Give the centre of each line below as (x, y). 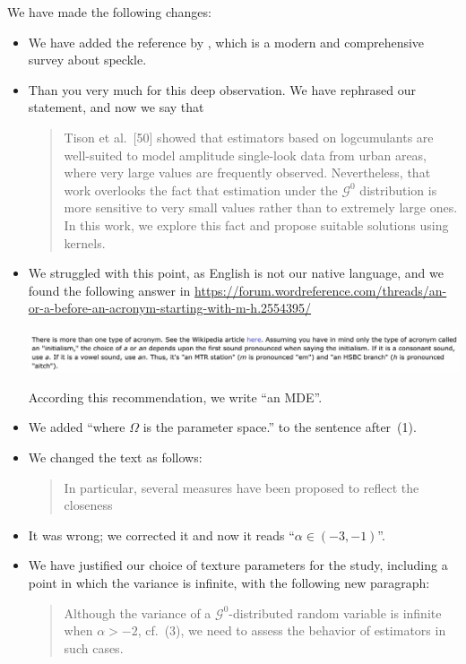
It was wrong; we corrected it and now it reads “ (161, 535)
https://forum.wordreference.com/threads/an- (321, 290)
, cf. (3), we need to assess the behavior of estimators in (292, 630)
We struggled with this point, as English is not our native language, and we (236, 273)
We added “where (77, 427)
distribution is (398, 190)
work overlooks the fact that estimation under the (201, 190)
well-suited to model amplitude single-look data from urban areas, (246, 155)
